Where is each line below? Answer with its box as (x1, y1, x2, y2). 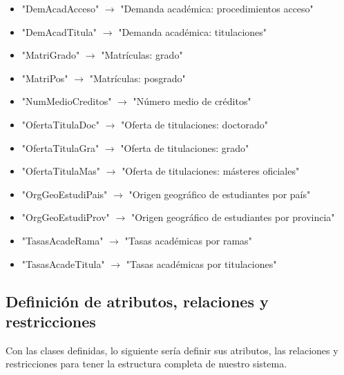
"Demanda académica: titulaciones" (118, 24, 267, 39)
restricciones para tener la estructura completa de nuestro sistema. (6, 356, 287, 371)
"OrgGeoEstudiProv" (21, 210, 110, 224)
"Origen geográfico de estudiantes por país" (128, 186, 311, 201)
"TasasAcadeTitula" (21, 256, 105, 271)
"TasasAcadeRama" (21, 233, 104, 247)
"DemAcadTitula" (21, 24, 97, 39)
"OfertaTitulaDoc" (21, 117, 100, 131)
